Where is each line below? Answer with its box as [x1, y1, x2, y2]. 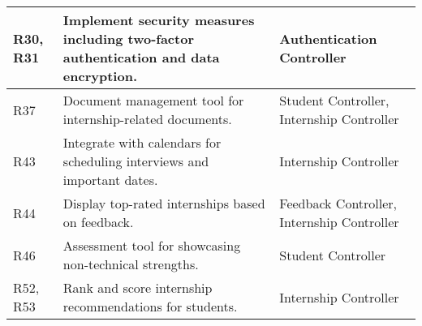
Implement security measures [62, 11, 255, 29]
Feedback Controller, [279, 194, 398, 212]
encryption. [62, 66, 137, 85]
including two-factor [62, 29, 194, 48]
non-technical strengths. [62, 255, 199, 273]
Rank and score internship [62, 278, 213, 297]
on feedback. [62, 212, 134, 231]
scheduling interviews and [62, 152, 209, 170]
